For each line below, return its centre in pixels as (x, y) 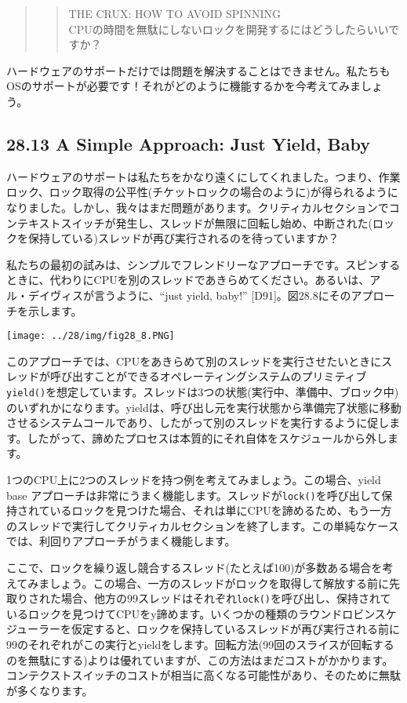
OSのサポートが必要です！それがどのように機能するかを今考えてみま (184, 86)
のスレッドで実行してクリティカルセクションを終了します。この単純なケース (203, 525)
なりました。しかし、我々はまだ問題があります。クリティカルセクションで (198, 207)
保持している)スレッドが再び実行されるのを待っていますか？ (184, 238)
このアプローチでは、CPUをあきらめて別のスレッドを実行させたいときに (194, 361)
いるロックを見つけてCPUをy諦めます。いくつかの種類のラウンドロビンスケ (202, 613)
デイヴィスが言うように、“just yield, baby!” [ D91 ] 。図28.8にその (189, 295)
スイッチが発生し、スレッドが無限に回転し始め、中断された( (217, 222)
